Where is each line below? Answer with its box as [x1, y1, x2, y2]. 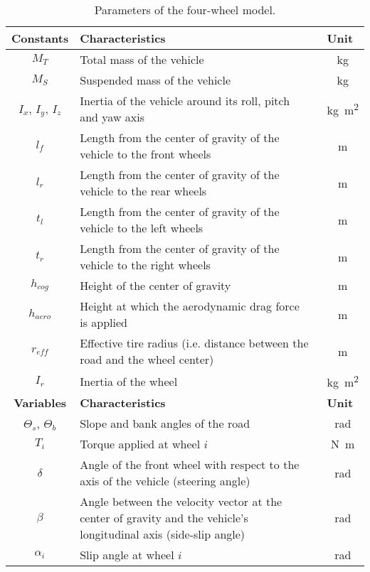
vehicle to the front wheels [80, 146, 211, 162]
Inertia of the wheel [80, 372, 178, 389]
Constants [11, 30, 69, 46]
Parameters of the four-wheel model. [94, 1, 276, 18]
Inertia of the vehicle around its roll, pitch [80, 92, 290, 109]
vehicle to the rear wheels [80, 183, 207, 199]
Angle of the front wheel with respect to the [80, 456, 300, 473]
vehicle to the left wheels [80, 220, 203, 236]
